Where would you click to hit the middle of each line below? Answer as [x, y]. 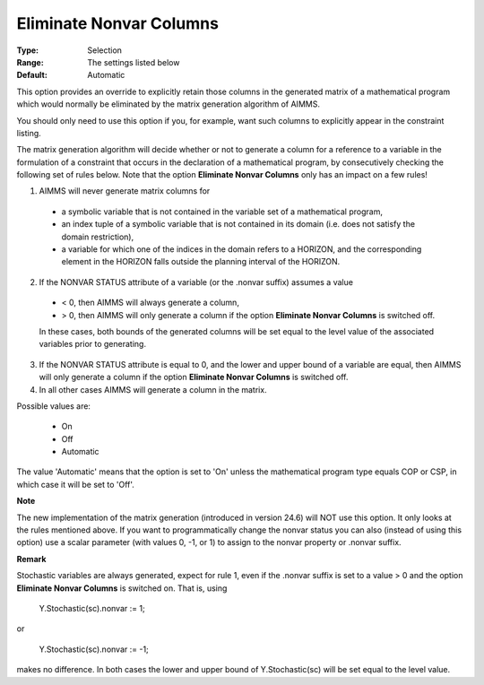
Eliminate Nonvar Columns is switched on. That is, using [122, 588]
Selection [105, 50]
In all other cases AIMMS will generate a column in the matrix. [153, 389]
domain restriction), [98, 237]
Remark [31, 559]
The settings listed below [134, 62]
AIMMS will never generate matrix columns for [125, 191]
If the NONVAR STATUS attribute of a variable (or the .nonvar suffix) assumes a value [196, 282]
